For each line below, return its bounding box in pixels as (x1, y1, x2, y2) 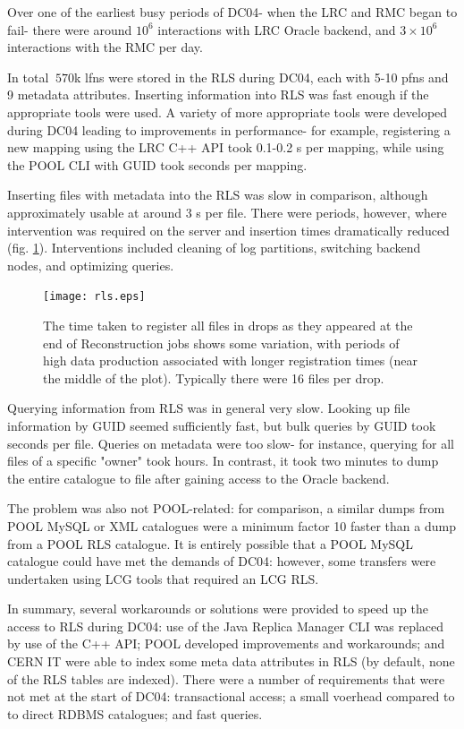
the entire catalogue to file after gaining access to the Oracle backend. (7, 468, 390, 487)
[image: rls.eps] (43, 290, 146, 304)
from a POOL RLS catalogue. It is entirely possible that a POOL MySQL (7, 534, 413, 553)
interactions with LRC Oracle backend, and (157, 20, 396, 39)
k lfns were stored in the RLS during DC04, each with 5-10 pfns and (74, 67, 449, 86)
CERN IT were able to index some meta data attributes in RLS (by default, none (7, 652, 455, 671)
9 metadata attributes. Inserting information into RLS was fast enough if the (7, 85, 429, 104)
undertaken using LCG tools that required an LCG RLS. (7, 569, 319, 587)
